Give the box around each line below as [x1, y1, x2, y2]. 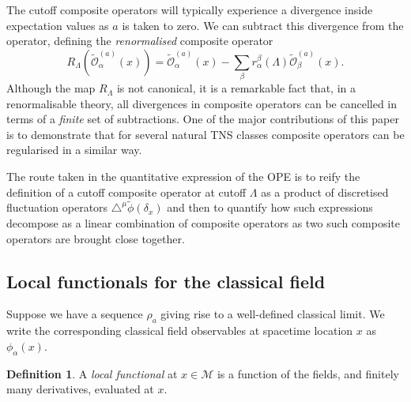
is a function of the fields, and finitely [217, 365, 399, 381]
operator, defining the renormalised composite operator [6, 32, 273, 49]
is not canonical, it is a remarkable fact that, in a [116, 80, 356, 96]
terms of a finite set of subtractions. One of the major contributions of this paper [6, 111, 399, 127]
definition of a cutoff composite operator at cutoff [6, 183, 247, 200]
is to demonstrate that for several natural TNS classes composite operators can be [6, 126, 405, 142]
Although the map [6, 80, 96, 96]
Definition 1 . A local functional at [6, 365, 178, 381]
